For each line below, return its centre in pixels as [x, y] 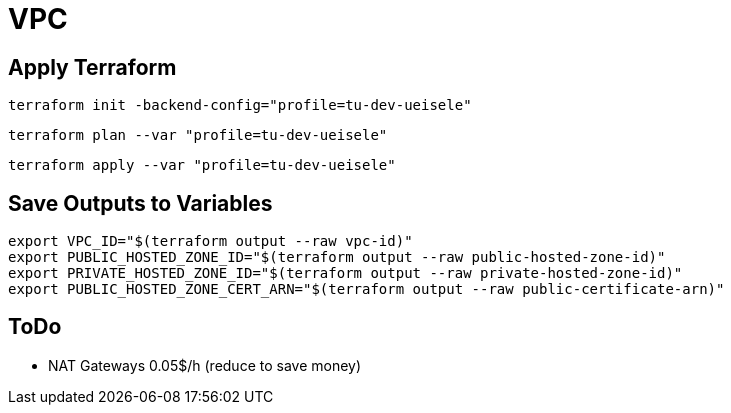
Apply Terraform [92, 67]
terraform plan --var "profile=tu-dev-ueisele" [198, 135]
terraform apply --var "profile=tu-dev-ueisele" [202, 165]
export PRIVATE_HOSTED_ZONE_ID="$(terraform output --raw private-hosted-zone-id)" [345, 273]
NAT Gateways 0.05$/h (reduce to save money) [205, 365]
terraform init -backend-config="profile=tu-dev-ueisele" [240, 105]
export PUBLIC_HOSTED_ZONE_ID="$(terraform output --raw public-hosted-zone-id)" [337, 257]
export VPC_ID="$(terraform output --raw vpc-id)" [210, 241]
